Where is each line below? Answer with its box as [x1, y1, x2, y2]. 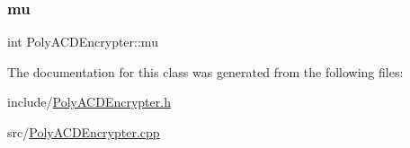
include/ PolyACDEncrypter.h [7, 92, 171, 111]
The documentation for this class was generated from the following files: [7, 62, 404, 81]
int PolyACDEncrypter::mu [7, 32, 158, 51]
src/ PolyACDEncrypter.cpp [7, 123, 160, 141]
